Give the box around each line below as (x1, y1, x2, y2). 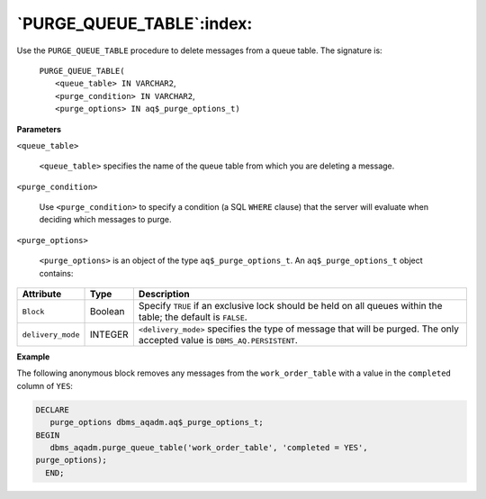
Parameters (16, 123, 62, 134)
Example (16, 351, 50, 362)
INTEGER (89, 329, 130, 341)
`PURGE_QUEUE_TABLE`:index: (16, 14, 253, 33)
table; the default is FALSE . (138, 311, 247, 323)
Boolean (89, 305, 125, 318)
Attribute (22, 288, 62, 301)
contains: (39, 268, 74, 278)
